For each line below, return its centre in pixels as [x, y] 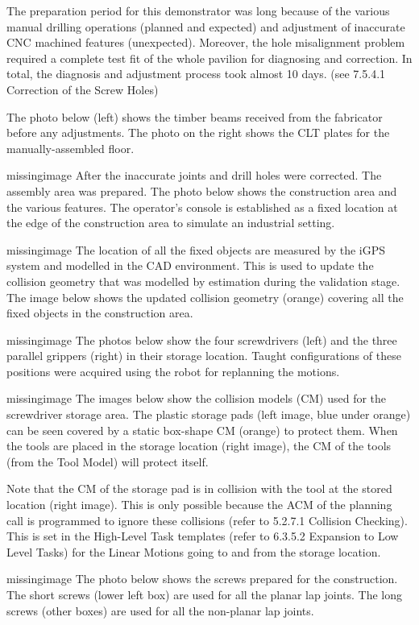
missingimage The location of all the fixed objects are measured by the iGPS [196, 249]
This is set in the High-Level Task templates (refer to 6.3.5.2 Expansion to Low [203, 536]
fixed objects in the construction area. [100, 313]
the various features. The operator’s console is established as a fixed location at [202, 207]
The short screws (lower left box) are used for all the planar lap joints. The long [204, 594]
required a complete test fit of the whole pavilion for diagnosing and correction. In [209, 58]
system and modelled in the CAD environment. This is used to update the [190, 265]
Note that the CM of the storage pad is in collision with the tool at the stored [199, 488]
